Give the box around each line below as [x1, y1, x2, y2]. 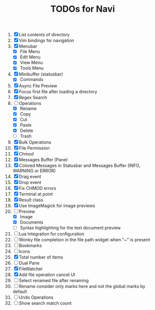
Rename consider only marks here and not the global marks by [19, 284, 146, 289]
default [12, 288, 27, 295]
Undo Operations [19, 294, 53, 300]
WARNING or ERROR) [12, 168, 56, 174]
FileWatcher [19, 266, 43, 272]
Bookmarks [19, 243, 42, 249]
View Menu [20, 60, 43, 66]
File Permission [19, 145, 50, 151]
